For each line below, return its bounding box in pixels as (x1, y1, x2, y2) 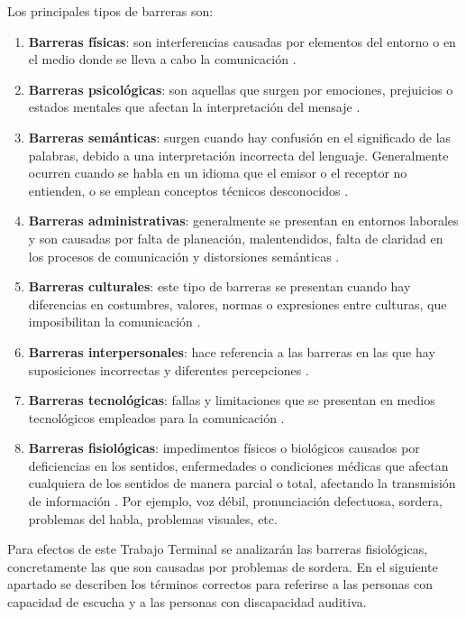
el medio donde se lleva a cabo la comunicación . (28, 50, 297, 69)
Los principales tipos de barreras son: (7, 2, 214, 20)
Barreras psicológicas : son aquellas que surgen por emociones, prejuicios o (28, 79, 453, 98)
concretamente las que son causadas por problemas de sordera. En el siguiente (7, 557, 438, 576)
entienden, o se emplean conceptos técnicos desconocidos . (28, 180, 349, 199)
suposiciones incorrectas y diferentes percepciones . (28, 360, 309, 379)
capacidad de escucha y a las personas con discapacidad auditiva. (7, 593, 367, 612)
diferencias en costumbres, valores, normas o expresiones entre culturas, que (28, 294, 447, 313)
